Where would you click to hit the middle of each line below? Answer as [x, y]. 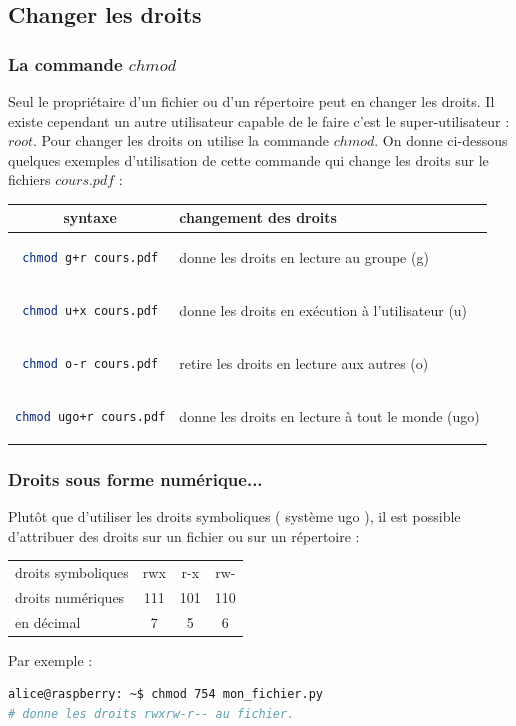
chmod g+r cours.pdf [90, 258]
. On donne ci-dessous [441, 140]
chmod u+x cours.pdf [90, 311]
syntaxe [90, 217]
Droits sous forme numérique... [135, 478]
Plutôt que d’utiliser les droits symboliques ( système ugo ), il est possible [234, 516]
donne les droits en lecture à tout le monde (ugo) [329, 415]
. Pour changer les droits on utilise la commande [181, 140]
